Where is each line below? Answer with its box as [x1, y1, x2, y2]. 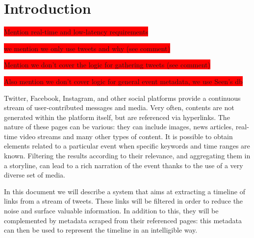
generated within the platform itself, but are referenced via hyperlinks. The [4, 112, 230, 122]
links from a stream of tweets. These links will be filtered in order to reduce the [4, 196, 243, 206]
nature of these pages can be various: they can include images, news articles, [4, 121, 233, 132]
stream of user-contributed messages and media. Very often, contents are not [4, 102, 234, 113]
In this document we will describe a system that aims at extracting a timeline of [4, 186, 245, 196]
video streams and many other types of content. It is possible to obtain [19, 131, 233, 141]
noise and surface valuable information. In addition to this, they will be [4, 206, 219, 216]
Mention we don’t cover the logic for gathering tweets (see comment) [4, 59, 210, 70]
